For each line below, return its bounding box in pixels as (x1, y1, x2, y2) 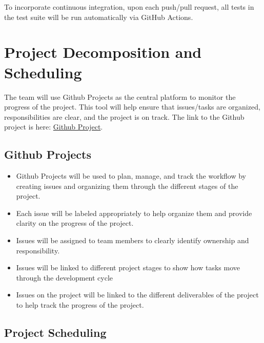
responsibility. (16, 245, 60, 255)
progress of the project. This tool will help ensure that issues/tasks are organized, (4, 101, 260, 112)
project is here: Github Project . (4, 121, 103, 132)
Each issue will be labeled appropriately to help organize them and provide (16, 207, 252, 218)
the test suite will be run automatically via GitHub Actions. (4, 11, 193, 22)
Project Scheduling (4, 325, 107, 340)
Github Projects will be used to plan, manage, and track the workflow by (16, 170, 246, 181)
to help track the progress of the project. (16, 299, 144, 310)
